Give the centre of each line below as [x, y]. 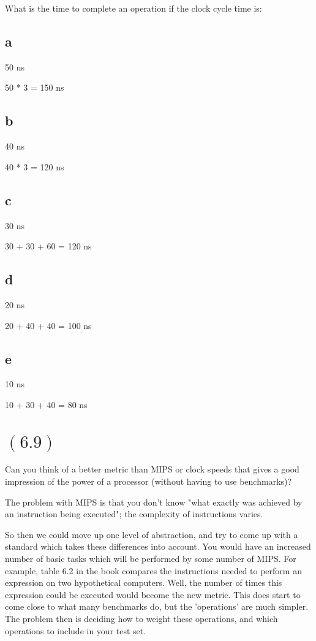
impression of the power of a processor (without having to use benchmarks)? [149, 481]
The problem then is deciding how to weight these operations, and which [141, 619]
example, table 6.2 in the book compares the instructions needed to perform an [153, 570]
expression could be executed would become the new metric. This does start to [153, 594]
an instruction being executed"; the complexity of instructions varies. [134, 514]
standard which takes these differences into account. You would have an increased [158, 546]
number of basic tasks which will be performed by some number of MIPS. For [151, 559]
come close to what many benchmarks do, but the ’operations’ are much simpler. [157, 606]
